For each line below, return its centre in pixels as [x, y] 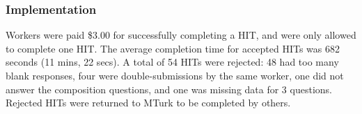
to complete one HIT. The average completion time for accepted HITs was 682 [173, 48]
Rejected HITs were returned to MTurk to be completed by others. [148, 103]
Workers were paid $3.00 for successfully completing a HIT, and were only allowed [181, 35]
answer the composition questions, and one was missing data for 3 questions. [169, 89]
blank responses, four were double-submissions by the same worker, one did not [175, 75]
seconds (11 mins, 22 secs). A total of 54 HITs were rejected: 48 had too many [172, 62]
